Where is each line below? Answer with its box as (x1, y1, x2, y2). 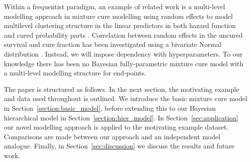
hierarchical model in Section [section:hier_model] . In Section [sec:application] (4, 112, 238, 122)
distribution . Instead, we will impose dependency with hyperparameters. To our (4, 48, 243, 59)
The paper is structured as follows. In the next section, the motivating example (4, 84, 239, 94)
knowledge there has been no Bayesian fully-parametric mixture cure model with (4, 58, 244, 68)
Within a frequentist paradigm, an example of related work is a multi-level (4, 1, 225, 11)
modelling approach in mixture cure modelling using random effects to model (4, 11, 233, 21)
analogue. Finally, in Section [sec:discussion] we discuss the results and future (4, 141, 235, 151)
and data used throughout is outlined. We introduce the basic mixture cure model (4, 93, 248, 103)
